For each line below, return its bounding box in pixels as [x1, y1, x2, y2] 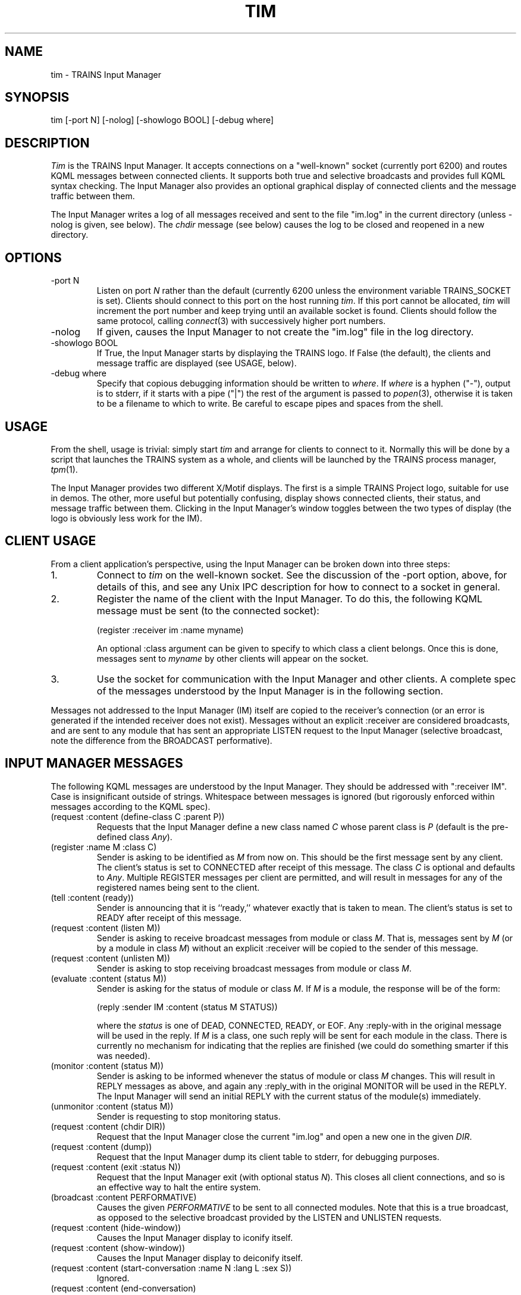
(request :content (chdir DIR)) [51, 1121, 166, 1131]
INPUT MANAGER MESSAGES [5, 756, 183, 771]
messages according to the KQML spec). [51, 801, 211, 812]
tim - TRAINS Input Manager [51, 69, 161, 80]
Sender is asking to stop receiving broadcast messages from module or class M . [96, 963, 412, 973]
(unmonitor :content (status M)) [51, 1101, 174, 1111]
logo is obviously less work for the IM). [51, 513, 202, 523]
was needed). [96, 1050, 150, 1061]
